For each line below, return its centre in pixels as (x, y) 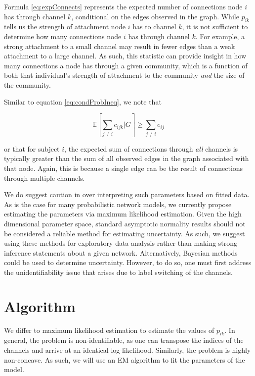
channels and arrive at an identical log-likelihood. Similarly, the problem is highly (127, 350)
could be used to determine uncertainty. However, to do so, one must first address (128, 262)
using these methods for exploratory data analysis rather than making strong (121, 243)
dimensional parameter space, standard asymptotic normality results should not (125, 223)
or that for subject (32, 148)
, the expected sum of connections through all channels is (151, 148)
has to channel (154, 27)
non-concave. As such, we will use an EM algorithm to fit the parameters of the (125, 359)
